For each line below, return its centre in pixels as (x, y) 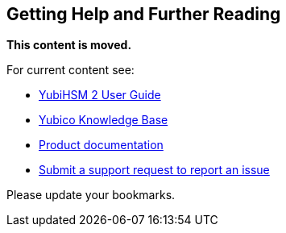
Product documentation (101, 145)
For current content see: (70, 70)
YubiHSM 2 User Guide (100, 95)
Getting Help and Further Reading (144, 14)
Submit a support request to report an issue (154, 170)
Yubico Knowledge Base (104, 120)
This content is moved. (69, 45)
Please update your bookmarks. (91, 195)
